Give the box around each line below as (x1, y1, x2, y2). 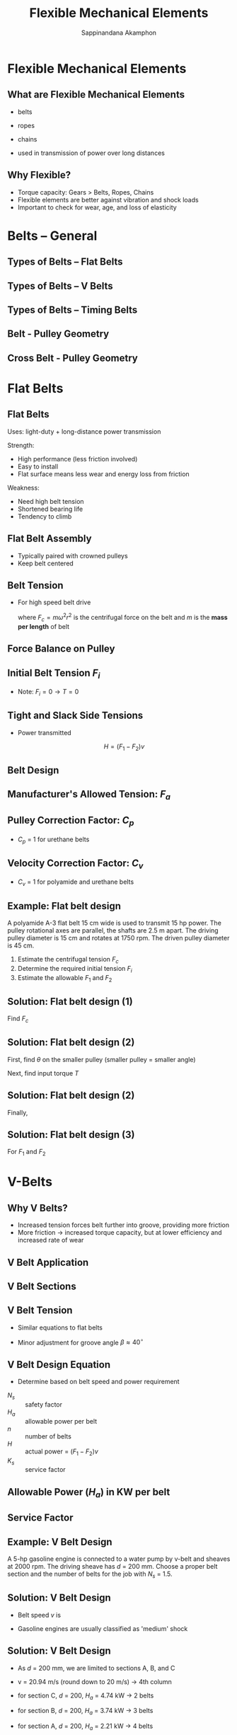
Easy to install (17, 462, 59, 471)
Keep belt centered (17, 559, 74, 567)
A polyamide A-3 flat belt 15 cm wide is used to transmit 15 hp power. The (7, 918, 221, 927)
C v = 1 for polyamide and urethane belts (17, 877, 134, 888)
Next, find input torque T (7, 1068, 79, 1077)
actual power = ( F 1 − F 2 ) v (25, 1447, 99, 1457)
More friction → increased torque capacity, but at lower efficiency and (17, 1228, 222, 1237)
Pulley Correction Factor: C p (7, 814, 134, 829)
